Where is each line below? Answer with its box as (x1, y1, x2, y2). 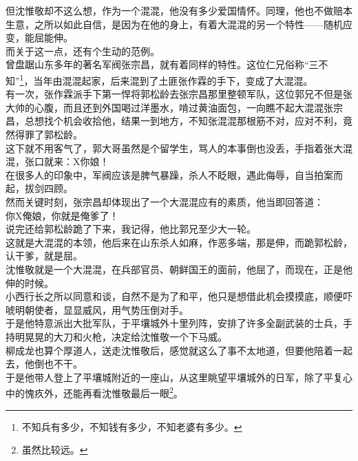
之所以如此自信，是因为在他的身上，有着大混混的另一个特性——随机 (34, 17, 343, 31)
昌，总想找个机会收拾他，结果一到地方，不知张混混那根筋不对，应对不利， (6, 114, 343, 128)
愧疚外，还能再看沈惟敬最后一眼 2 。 (24, 384, 183, 400)
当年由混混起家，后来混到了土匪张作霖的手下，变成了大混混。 (33, 73, 313, 87)
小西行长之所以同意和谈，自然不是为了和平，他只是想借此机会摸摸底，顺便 (6, 289, 343, 303)
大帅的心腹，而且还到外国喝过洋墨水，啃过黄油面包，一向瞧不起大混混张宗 (6, 100, 343, 114)
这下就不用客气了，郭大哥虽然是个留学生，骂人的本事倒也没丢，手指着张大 (6, 140, 343, 155)
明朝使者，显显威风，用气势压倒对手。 (14, 302, 189, 317)
